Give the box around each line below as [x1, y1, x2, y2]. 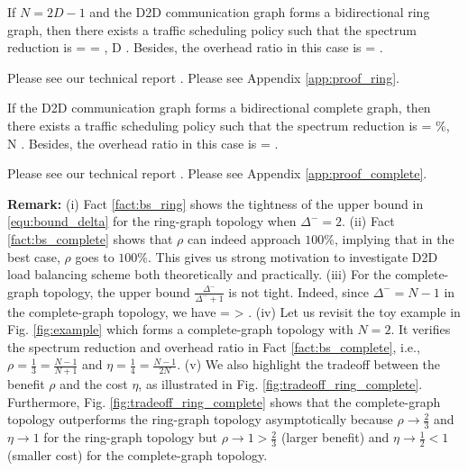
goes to [75, 247, 115, 266]
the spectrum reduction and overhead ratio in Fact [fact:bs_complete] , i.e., [7, 337, 420, 356]
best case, [7, 247, 60, 266]
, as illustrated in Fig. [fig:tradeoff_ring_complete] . [138, 375, 423, 394]
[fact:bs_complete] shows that [7, 229, 173, 248]
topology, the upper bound [42, 282, 190, 301]
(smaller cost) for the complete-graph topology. [7, 446, 268, 464]
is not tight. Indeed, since [228, 282, 369, 301]
